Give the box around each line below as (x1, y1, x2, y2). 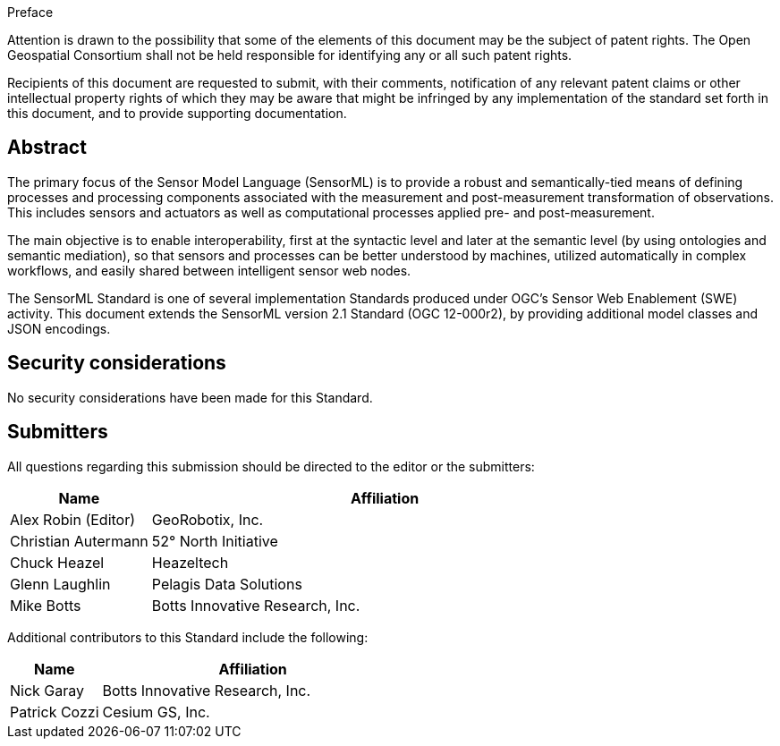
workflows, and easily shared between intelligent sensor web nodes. (7, 262, 411, 278)
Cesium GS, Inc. (102, 702, 210, 721)
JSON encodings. (7, 320, 111, 336)
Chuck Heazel (10, 553, 105, 572)
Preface (7, 4, 54, 20)
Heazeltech (151, 553, 229, 572)
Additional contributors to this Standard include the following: (7, 629, 369, 645)
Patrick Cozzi (10, 702, 99, 721)
